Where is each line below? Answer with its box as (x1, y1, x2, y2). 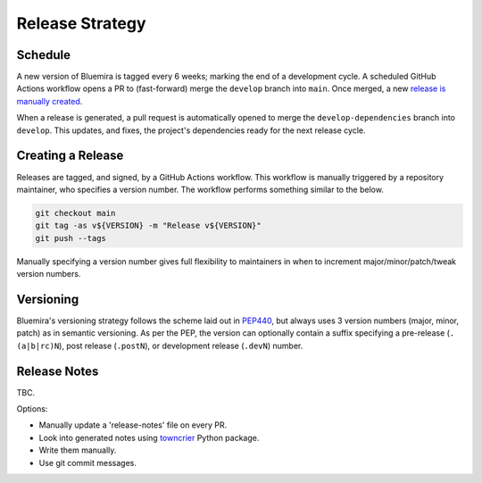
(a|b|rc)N (16, 340, 60, 351)
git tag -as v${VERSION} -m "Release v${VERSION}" (35, 221, 262, 231)
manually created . (16, 96, 83, 106)
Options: (16, 404, 48, 414)
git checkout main (35, 208, 116, 218)
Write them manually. (38, 445, 117, 455)
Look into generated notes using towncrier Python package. (38, 432, 260, 443)
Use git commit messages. (38, 457, 137, 468)
